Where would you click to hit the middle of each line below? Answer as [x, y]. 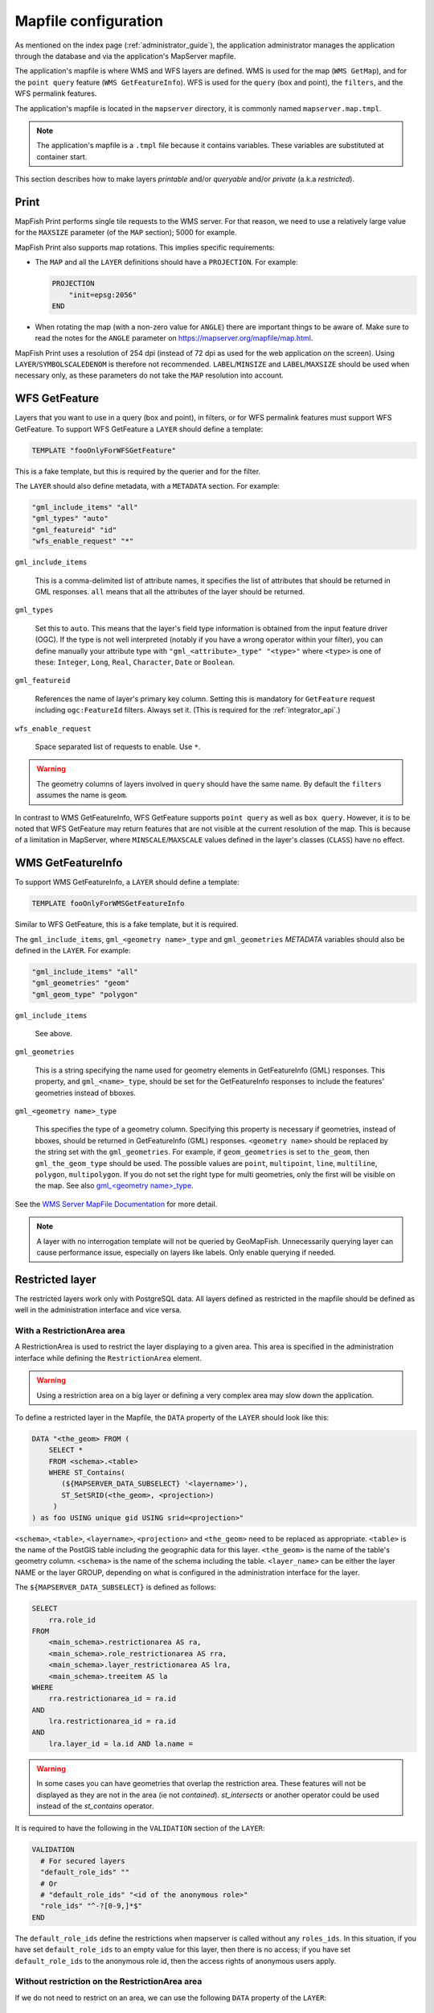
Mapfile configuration [89, 21]
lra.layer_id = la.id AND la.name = [121, 1744]
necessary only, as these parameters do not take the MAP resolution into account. [149, 375]
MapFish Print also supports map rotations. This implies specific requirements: [145, 247]
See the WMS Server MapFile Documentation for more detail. [116, 1204]
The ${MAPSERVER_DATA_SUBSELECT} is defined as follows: [116, 1587]
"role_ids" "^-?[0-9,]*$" [91, 1906]
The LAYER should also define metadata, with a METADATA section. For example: [147, 486]
